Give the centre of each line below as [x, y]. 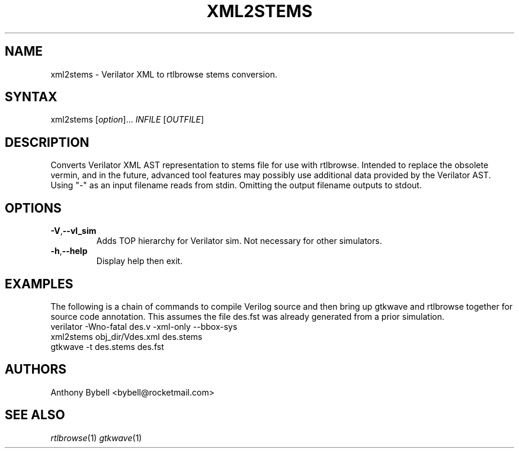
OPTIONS [33, 208]
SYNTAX [31, 97]
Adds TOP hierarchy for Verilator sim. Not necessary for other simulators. [239, 241]
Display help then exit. [140, 261]
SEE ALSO [35, 415]
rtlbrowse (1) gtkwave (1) [96, 438]
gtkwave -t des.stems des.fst [107, 346]
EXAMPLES [39, 284]
